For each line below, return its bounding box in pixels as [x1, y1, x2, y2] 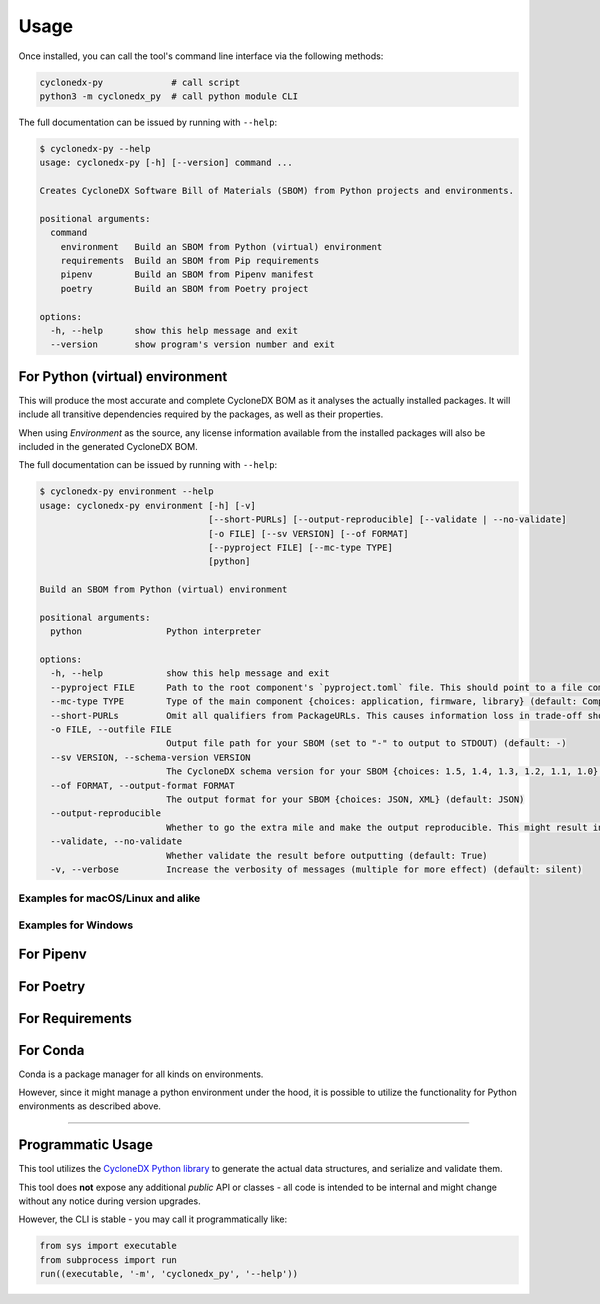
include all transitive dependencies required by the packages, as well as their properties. [18, 408, 384, 420]
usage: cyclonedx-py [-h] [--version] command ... [39, 157, 294, 169]
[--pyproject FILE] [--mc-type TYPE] [208, 541, 394, 553]
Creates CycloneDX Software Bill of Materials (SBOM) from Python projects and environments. [39, 185, 515, 197]
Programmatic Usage [18, 1136, 154, 1154]
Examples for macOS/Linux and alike [18, 891, 201, 905]
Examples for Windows [18, 918, 134, 932]
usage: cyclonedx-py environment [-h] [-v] [39, 500, 257, 511]
